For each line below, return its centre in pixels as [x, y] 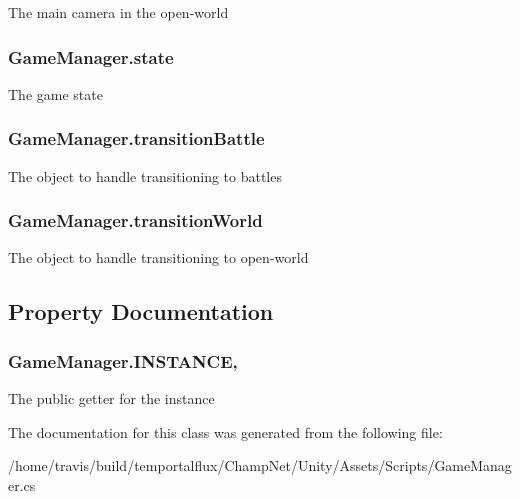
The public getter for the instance [111, 398]
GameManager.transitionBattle [136, 138]
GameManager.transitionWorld [135, 220]
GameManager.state [91, 56]
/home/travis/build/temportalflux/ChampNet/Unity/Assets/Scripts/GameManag [260, 465]
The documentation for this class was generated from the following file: [225, 431]
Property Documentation [141, 311]
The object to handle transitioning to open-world [158, 257]
